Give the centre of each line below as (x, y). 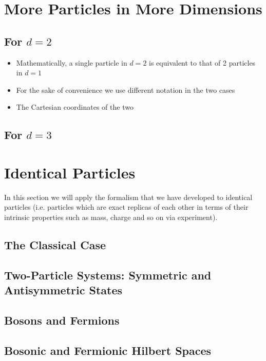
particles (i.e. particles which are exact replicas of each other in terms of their (126, 207)
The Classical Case (55, 245)
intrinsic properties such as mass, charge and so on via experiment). (111, 217)
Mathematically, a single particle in (72, 62)
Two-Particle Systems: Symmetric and (108, 275)
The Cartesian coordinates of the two (75, 107)
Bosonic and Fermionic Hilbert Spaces (108, 350)
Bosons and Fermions (62, 320)
